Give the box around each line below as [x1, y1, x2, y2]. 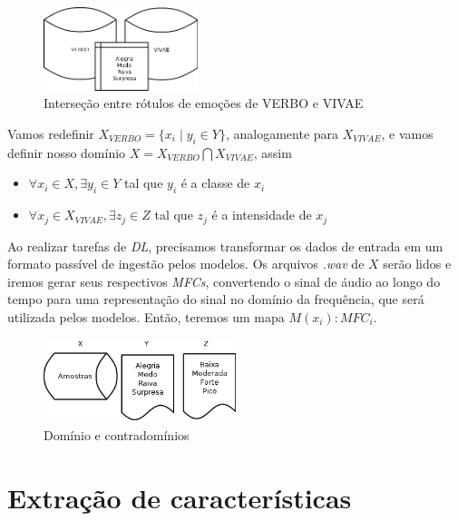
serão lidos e [383, 254, 452, 273]
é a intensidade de [211, 205, 312, 224]
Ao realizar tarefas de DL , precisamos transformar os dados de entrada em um [7, 236, 443, 255]
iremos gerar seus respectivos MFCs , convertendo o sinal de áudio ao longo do [7, 271, 441, 290]
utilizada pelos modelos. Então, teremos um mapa [7, 307, 285, 326]
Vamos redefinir [7, 123, 94, 143]
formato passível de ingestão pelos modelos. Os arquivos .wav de [7, 254, 365, 273]
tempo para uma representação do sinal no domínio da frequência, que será [7, 290, 424, 309]
